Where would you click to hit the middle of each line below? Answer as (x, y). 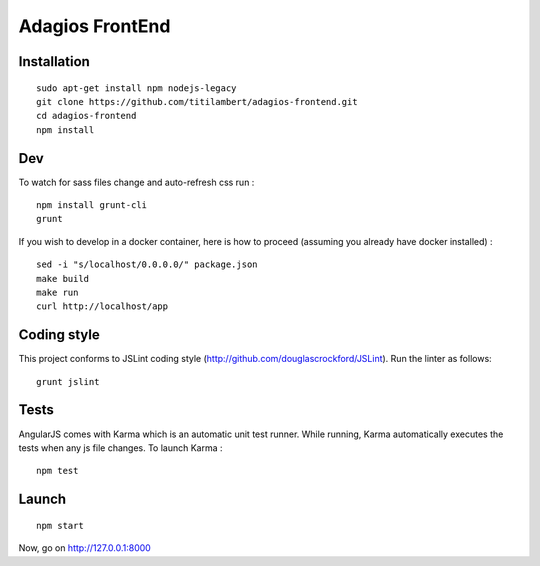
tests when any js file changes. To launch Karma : (121, 447)
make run (57, 292)
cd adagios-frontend (86, 116)
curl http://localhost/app (102, 306)
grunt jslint (68, 381)
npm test (57, 471)
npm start (60, 525)
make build (63, 278)
